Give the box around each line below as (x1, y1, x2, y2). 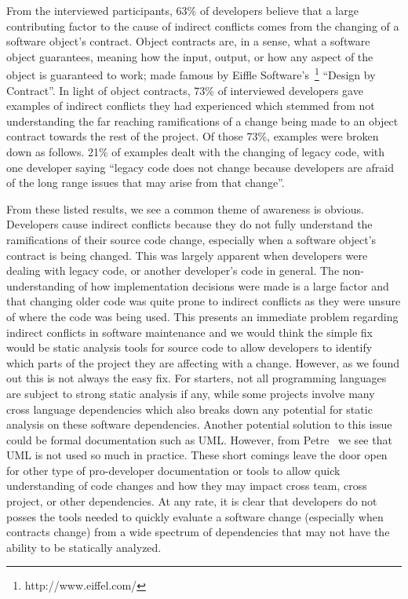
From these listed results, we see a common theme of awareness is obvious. (6, 200, 364, 217)
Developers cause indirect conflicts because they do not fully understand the (6, 216, 373, 232)
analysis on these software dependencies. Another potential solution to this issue (6, 416, 392, 433)
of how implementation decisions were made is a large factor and (78, 277, 389, 294)
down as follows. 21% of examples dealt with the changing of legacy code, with (6, 144, 385, 159)
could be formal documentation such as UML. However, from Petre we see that (6, 431, 392, 447)
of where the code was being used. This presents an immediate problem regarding (6, 308, 399, 324)
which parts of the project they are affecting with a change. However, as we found (6, 354, 400, 371)
